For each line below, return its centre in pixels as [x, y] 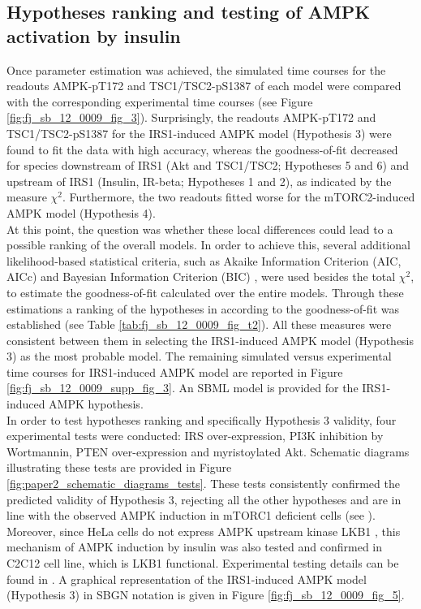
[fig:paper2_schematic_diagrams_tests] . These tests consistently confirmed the [203, 484]
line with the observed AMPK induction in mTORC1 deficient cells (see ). [191, 515]
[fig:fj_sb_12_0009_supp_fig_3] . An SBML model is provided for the [183, 388]
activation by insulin [94, 35]
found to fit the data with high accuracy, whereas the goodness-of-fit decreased [202, 149]
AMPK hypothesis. [96, 404]
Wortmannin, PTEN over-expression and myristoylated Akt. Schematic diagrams [208, 451]
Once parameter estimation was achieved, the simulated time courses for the [196, 69]
